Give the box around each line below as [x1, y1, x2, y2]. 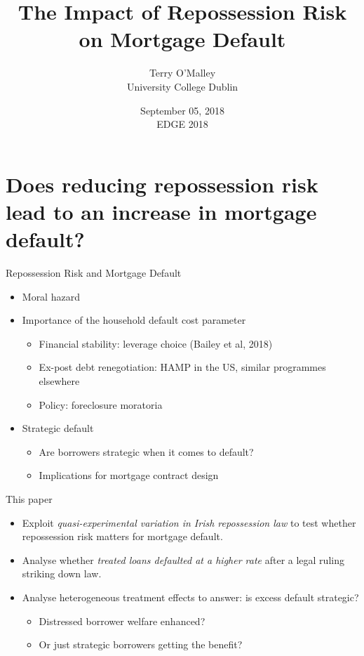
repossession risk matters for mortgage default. [22, 529, 223, 544]
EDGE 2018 [156, 117, 208, 131]
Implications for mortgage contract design [39, 468, 219, 483]
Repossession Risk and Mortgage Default [6, 265, 182, 280]
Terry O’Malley [149, 65, 216, 80]
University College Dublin [126, 79, 238, 93]
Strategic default [22, 421, 94, 435]
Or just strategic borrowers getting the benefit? [39, 637, 243, 652]
